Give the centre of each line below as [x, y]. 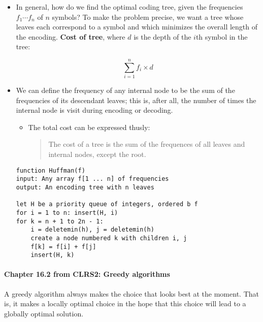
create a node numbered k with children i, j [109, 238]
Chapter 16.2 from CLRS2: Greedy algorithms [87, 274]
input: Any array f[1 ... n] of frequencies [92, 179]
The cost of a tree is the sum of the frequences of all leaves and [147, 144]
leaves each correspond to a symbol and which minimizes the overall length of [137, 27]
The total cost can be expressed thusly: [89, 127]
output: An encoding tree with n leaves [85, 187]
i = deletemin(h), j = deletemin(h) [92, 230]
